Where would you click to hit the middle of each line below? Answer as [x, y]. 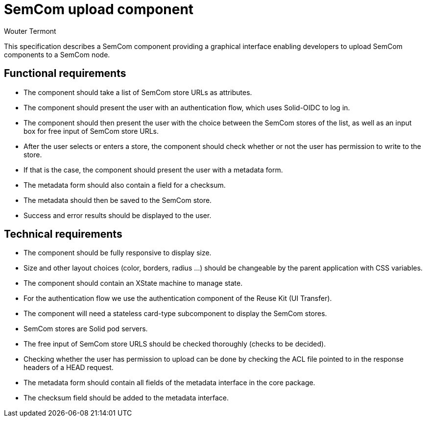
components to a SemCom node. [57, 54]
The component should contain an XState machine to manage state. [133, 283]
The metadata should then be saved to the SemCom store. [118, 200]
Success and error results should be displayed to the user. [118, 215]
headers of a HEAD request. [69, 368]
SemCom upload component [99, 9]
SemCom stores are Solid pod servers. [86, 329]
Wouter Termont [30, 31]
